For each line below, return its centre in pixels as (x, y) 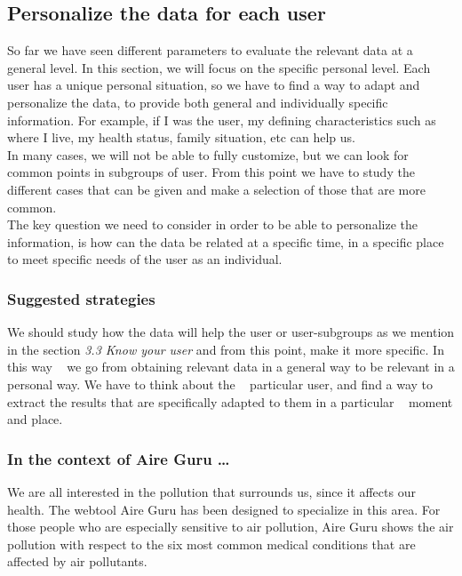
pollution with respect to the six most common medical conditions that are (211, 544)
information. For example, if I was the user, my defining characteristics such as (222, 120)
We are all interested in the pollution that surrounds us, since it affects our (211, 491)
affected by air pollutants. (77, 561)
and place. (35, 419)
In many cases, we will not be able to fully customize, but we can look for (208, 154)
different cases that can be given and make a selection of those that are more (216, 189)
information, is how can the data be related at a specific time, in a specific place (226, 241)
